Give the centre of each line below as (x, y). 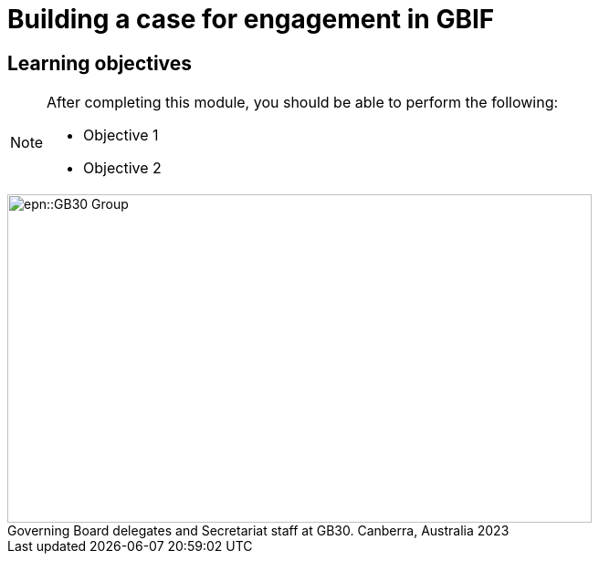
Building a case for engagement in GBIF (251, 19)
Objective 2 (122, 168)
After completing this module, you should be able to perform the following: (303, 103)
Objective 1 (121, 135)
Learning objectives (100, 63)
